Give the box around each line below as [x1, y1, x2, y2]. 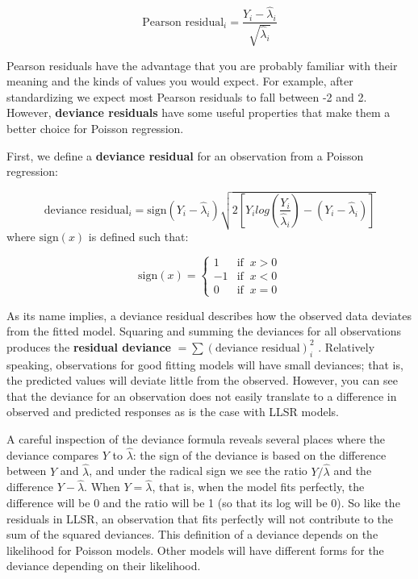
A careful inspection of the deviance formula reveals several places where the [6, 431, 386, 448]
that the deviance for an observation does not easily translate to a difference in [6, 387, 397, 404]
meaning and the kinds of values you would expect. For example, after [6, 73, 353, 90]
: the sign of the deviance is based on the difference [132, 446, 387, 463]
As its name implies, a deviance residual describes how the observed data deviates [6, 306, 412, 323]
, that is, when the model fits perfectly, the [152, 478, 365, 495]
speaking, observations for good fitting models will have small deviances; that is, [6, 356, 403, 373]
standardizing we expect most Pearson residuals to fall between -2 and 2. [6, 88, 367, 105]
